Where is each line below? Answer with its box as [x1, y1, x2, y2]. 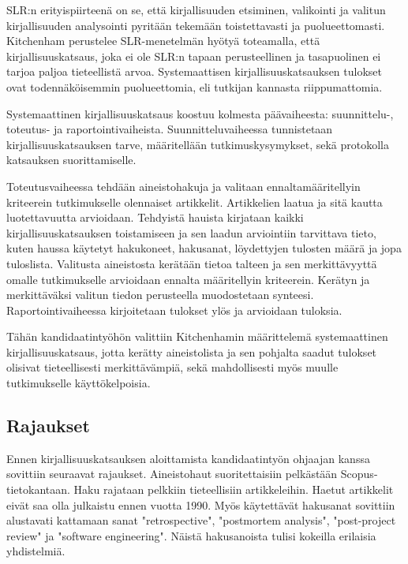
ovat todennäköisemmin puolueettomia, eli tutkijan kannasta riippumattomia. [6, 78, 383, 95]
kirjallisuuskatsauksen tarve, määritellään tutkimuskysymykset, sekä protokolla [6, 136, 389, 152]
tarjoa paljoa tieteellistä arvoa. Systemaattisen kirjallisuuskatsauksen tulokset [6, 63, 382, 80]
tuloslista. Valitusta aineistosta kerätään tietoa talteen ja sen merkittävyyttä [6, 255, 377, 271]
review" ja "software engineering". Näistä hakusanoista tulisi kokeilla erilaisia [6, 527, 376, 543]
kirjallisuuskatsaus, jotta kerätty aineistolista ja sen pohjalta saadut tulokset [6, 343, 377, 360]
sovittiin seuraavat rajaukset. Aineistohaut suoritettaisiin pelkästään [6, 465, 338, 482]
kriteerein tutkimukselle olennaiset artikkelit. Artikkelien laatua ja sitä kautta [6, 193, 383, 210]
